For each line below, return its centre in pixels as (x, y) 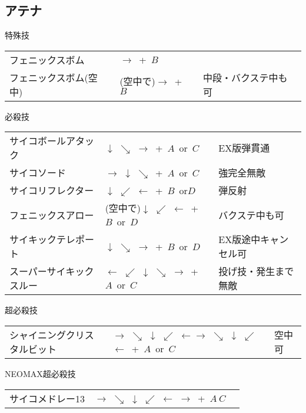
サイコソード (38, 173)
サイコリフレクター (52, 191)
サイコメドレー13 (47, 398)
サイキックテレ (43, 240)
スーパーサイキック (52, 271)
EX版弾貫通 (244, 148)
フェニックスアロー (52, 215)
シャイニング (38, 335)
